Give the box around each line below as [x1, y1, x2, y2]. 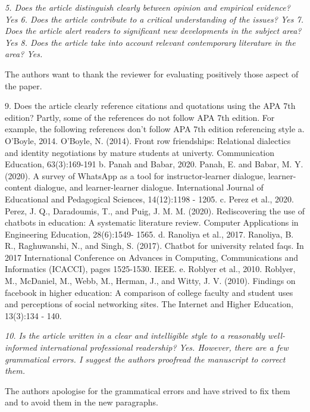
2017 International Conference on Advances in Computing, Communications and [5, 251, 298, 263]
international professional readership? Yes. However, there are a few [39, 341, 289, 354]
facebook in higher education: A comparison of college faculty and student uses [5, 286, 293, 298]
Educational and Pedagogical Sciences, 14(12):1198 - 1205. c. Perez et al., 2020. [5, 192, 295, 205]
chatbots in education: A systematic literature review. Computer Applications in [5, 216, 299, 229]
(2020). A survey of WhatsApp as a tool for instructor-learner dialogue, [5, 169, 266, 182]
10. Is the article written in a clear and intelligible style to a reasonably [5, 329, 265, 342]
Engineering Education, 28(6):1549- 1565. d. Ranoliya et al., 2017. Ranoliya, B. [5, 227, 294, 240]
